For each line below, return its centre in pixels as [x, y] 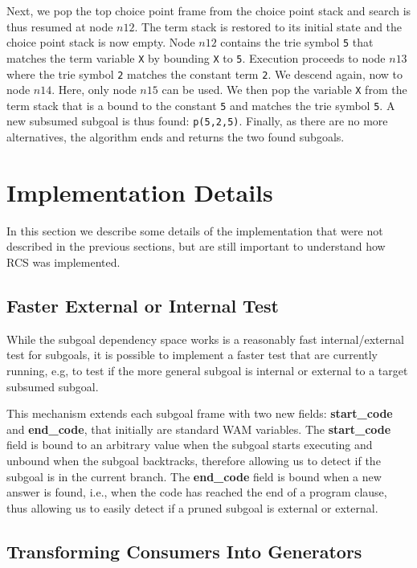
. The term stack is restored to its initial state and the [268, 26]
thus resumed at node [60, 26]
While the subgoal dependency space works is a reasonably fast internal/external [205, 339]
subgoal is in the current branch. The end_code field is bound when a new [194, 476]
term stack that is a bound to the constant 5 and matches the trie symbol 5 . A [201, 105]
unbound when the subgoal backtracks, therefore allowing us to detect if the [194, 460]
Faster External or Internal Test [143, 306]
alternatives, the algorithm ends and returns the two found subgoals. [176, 137]
